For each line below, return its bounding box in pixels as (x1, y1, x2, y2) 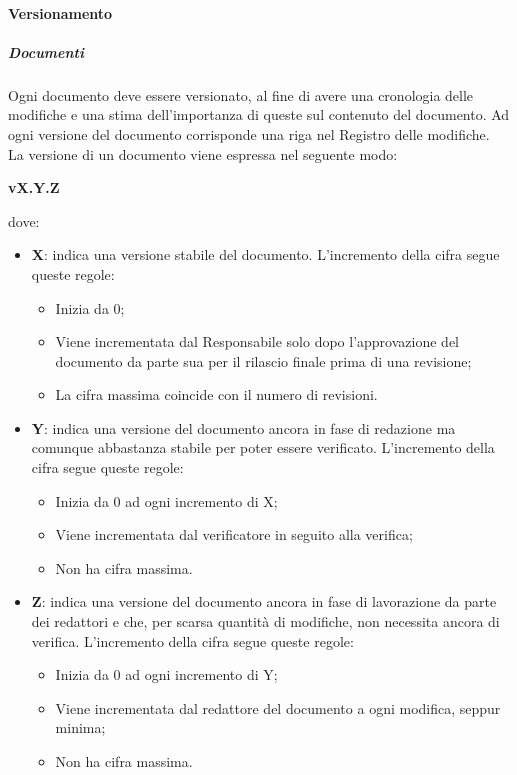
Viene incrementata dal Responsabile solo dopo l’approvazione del (55, 331, 459, 352)
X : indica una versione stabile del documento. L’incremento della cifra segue (31, 244, 500, 265)
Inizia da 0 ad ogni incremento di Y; (55, 664, 278, 685)
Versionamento (8, 2, 113, 23)
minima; (55, 717, 106, 738)
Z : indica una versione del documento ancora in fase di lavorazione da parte (31, 591, 497, 612)
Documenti (8, 41, 84, 62)
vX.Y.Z (8, 177, 60, 198)
